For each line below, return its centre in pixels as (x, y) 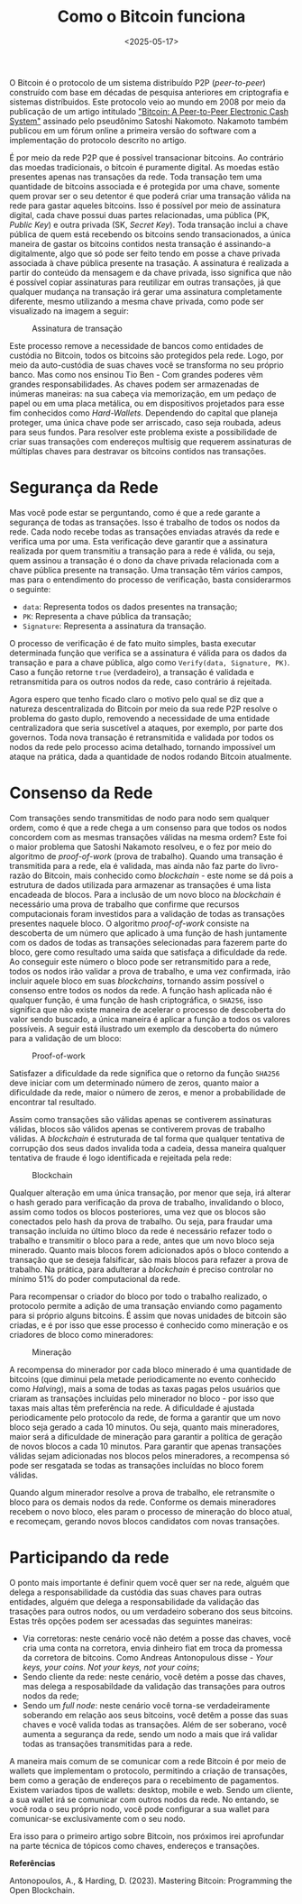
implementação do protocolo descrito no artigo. (98, 140)
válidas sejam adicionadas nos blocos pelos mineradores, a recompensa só (150, 1455)
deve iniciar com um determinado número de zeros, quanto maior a (134, 1083)
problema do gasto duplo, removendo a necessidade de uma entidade (140, 718)
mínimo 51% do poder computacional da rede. (95, 1278)
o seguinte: (30, 589)
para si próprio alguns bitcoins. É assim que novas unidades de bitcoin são (148, 1315)
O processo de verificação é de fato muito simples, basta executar (133, 643)
